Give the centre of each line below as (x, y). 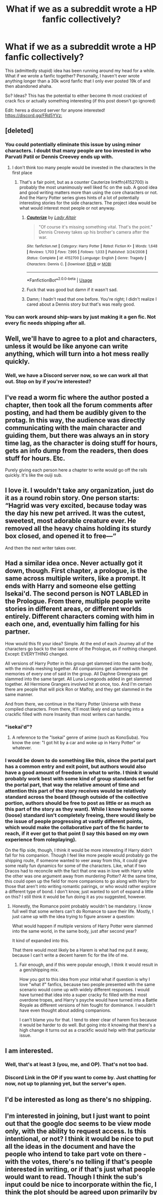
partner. (18, 632)
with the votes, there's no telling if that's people (79, 1162)
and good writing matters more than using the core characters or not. (89, 192)
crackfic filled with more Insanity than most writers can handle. (68, 714)
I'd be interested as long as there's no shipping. (78, 1099)
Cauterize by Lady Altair (51, 217)
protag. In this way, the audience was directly (75, 420)
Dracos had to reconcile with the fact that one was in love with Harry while (79, 871)
